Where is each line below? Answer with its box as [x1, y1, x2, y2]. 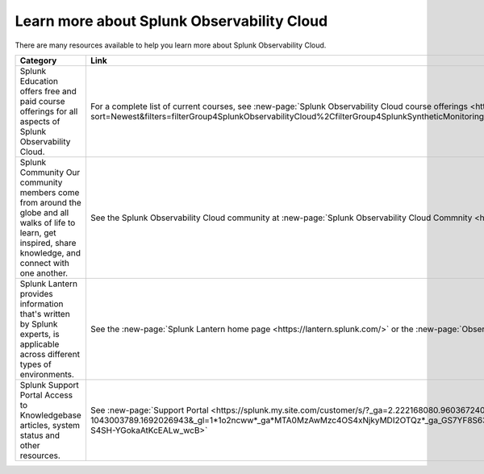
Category [19, 55, 57, 66]
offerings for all [19, 106, 78, 117]
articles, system [19, 419, 81, 430]
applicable [19, 339, 60, 350]
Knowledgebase [19, 410, 82, 421]
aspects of [19, 115, 60, 127]
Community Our [19, 166, 81, 177]
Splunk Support [19, 379, 80, 390]
